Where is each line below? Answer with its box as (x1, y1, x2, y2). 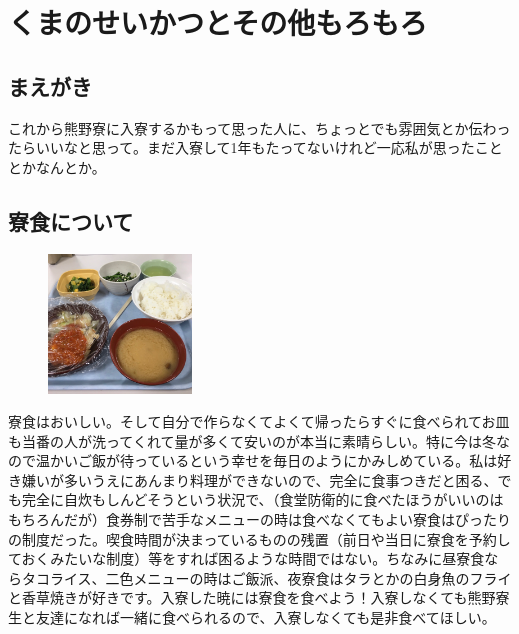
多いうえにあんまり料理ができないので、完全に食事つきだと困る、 (63, 469, 498, 490)
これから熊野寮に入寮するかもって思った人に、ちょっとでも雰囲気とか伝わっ (8, 117, 511, 138)
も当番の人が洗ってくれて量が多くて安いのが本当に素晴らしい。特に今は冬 (8, 430, 497, 451)
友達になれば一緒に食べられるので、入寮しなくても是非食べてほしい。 (35, 607, 496, 628)
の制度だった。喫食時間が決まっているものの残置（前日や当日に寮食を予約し (8, 528, 511, 549)
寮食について (8, 205, 134, 236)
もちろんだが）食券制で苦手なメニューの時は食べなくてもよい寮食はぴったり (8, 509, 511, 530)
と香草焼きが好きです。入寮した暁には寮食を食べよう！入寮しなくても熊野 (8, 587, 496, 608)
